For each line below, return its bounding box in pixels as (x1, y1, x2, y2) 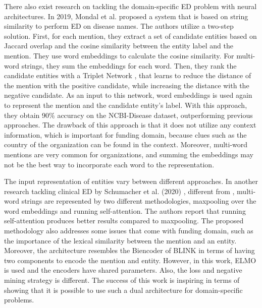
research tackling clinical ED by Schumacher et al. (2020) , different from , (4, 186, 235, 196)
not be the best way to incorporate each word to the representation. (4, 159, 215, 169)
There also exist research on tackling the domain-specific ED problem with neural (4, 1, 257, 11)
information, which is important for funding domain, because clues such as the (4, 129, 247, 140)
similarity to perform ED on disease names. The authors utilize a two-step (4, 21, 234, 31)
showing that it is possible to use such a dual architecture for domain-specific (4, 284, 243, 295)
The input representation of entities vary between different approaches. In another (4, 176, 258, 187)
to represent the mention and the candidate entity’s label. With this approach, (4, 99, 247, 110)
